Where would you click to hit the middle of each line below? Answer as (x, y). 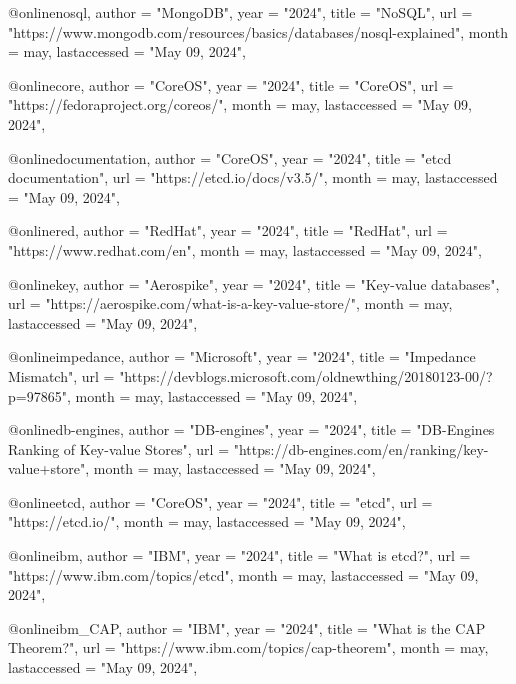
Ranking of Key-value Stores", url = (119, 448)
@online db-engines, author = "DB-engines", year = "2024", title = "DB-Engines (251, 429)
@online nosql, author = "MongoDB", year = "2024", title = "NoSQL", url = (240, 12)
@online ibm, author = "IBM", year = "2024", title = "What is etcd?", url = (239, 555)
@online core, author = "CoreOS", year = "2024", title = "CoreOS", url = (231, 84)
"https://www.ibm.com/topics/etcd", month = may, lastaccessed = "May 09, (243, 574)
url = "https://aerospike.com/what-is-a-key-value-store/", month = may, (230, 303)
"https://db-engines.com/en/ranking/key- (361, 448)
